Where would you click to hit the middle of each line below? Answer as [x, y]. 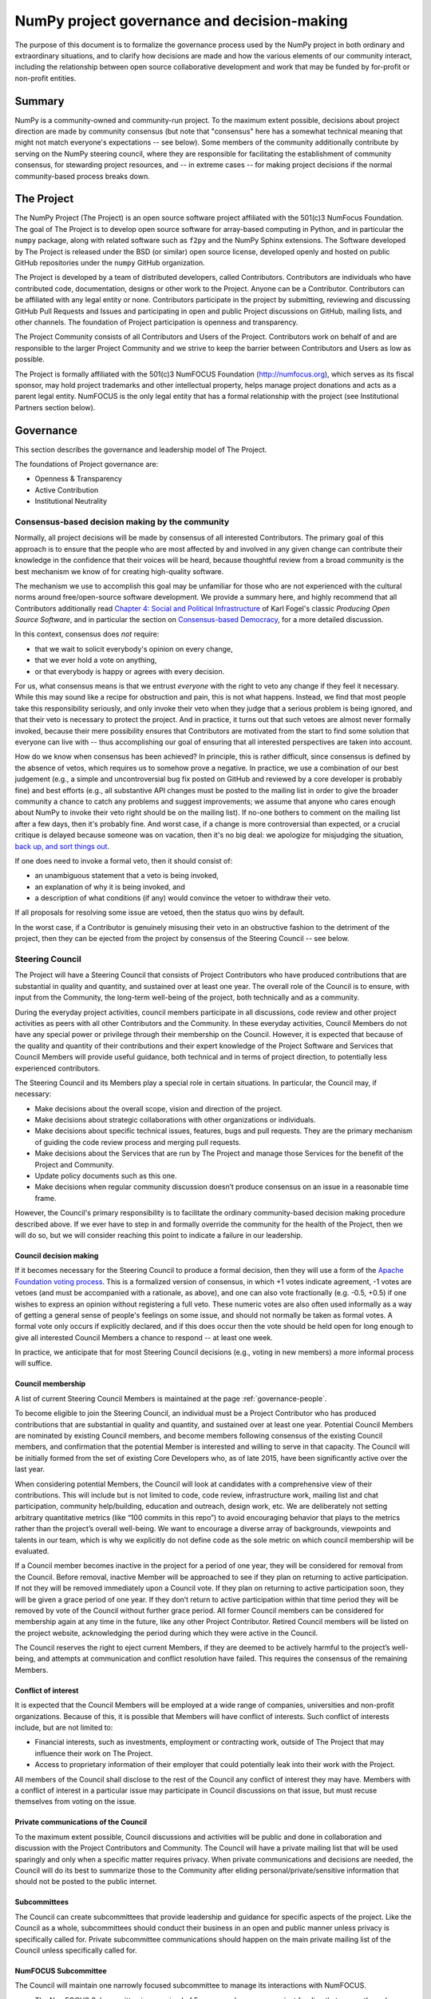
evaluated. [32, 1550]
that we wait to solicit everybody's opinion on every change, [134, 648]
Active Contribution [67, 490]
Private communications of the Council [81, 1822]
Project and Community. [75, 1164]
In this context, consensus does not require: [87, 634]
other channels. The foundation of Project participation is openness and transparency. [156, 322]
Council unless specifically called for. [76, 1950]
